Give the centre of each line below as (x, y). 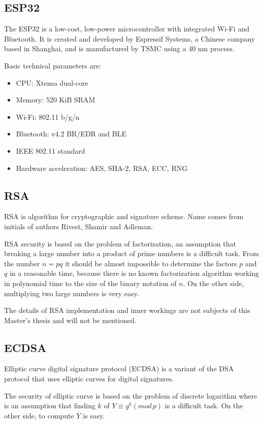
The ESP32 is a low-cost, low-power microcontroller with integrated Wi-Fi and (127, 29)
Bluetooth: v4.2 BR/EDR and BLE (71, 134)
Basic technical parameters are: (53, 65)
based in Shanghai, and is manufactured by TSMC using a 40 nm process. (119, 48)
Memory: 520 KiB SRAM (56, 100)
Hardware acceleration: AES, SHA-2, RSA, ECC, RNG (102, 168)
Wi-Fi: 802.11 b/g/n (48, 116)
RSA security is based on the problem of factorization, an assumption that (120, 243)
